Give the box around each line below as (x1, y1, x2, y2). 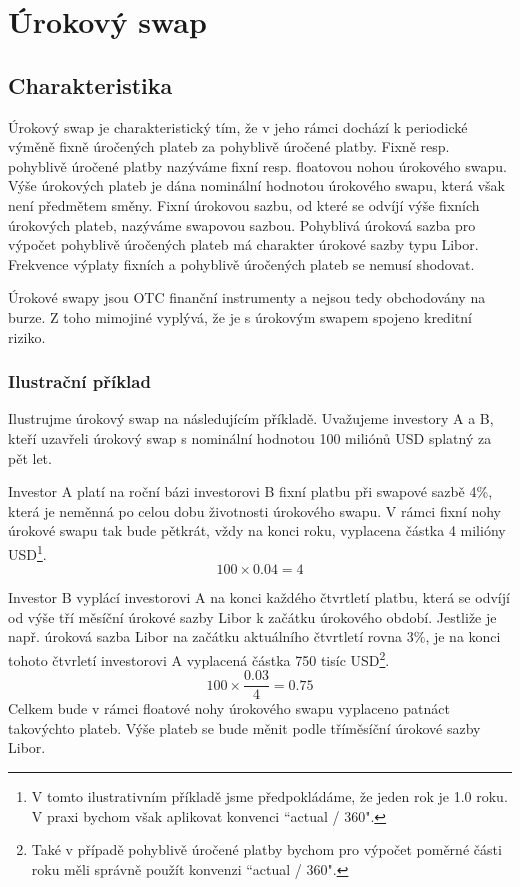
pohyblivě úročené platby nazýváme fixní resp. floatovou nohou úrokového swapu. (8, 155, 507, 176)
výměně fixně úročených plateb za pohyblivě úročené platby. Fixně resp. (8, 136, 450, 157)
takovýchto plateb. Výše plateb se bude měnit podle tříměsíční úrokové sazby (8, 717, 481, 738)
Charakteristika (8, 69, 173, 100)
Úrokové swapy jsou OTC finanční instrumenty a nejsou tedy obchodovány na (8, 287, 486, 308)
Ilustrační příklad (8, 369, 151, 394)
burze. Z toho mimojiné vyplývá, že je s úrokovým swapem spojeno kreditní (8, 306, 472, 327)
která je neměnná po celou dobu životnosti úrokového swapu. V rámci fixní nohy (8, 500, 502, 521)
